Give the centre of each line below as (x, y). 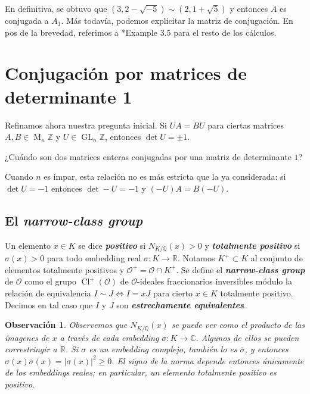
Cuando (19, 176)
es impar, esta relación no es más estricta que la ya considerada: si (165, 176)
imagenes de (27, 337)
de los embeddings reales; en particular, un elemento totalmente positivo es (141, 372)
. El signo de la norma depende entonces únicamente (208, 360)
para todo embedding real (94, 258)
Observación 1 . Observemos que (66, 325)
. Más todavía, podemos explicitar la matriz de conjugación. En (177, 20)
